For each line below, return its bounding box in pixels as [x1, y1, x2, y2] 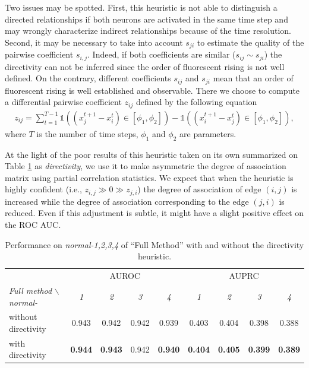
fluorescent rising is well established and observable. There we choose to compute [5, 84, 300, 96]
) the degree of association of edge [137, 183, 261, 195]
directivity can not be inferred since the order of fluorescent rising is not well [5, 60, 285, 72]
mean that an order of [213, 72, 294, 84]
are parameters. [179, 127, 237, 139]
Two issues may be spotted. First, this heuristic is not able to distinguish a [5, 1, 278, 13]
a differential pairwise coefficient [5, 96, 122, 108]
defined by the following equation [135, 96, 257, 108]
